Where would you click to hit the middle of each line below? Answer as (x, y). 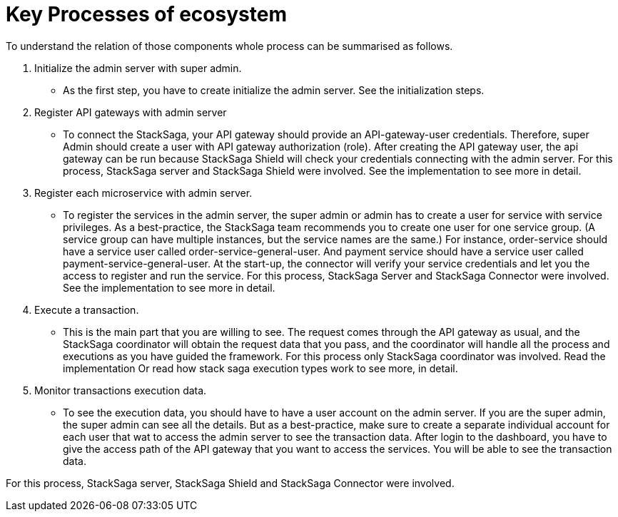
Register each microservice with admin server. (143, 193)
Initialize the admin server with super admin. (138, 68)
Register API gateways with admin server (131, 112)
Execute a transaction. (87, 309)
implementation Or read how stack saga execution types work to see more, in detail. (260, 368)
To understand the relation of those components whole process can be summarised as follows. (229, 46)
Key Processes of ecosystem (146, 14)
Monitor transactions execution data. (121, 390)
